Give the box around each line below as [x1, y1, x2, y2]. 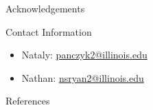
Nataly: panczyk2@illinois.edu [21, 47, 148, 62]
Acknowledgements [5, 1, 85, 15]
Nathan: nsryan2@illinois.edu [21, 70, 144, 85]
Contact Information [5, 24, 92, 38]
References [5, 93, 50, 108]
